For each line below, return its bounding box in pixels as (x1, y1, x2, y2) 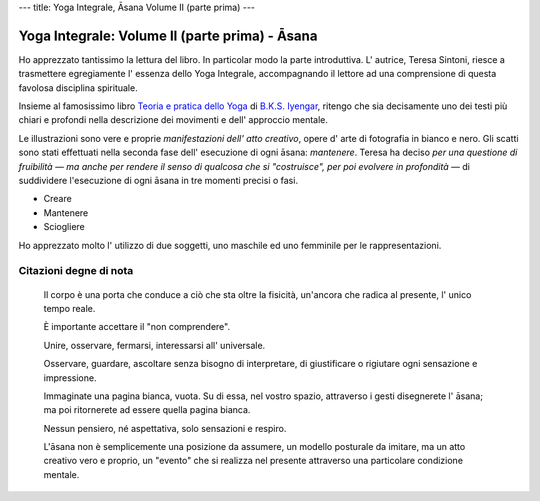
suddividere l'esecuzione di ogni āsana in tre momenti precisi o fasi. (18, 175, 299, 187)
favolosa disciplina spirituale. (18, 81, 139, 94)
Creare (43, 193, 72, 205)
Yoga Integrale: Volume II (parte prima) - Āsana (18, 27, 318, 44)
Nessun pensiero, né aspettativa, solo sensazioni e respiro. (43, 422, 287, 434)
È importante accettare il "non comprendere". (43, 321, 230, 333)
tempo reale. (43, 302, 96, 314)
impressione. (43, 371, 97, 384)
